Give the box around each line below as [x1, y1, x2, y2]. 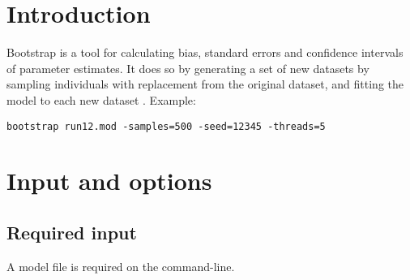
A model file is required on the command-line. [6, 257, 235, 274]
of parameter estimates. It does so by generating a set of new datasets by [6, 59, 369, 76]
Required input [6, 219, 137, 244]
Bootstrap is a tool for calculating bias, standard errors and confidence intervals [6, 44, 404, 61]
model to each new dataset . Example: [6, 91, 196, 108]
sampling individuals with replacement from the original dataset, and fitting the [6, 75, 404, 93]
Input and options [6, 164, 212, 197]
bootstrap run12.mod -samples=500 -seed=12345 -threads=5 [6, 120, 326, 132]
